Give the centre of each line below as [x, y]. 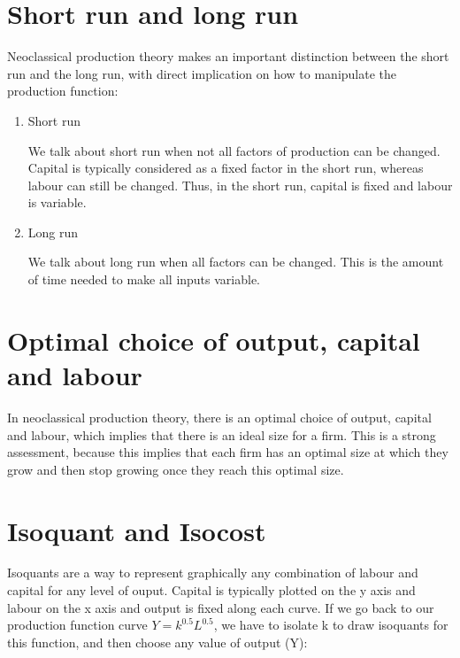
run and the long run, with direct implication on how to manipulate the [202, 73]
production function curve [77, 625]
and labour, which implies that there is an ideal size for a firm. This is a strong [222, 434]
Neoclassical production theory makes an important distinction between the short [228, 56]
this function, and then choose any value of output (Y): [157, 642]
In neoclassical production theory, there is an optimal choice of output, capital [219, 417]
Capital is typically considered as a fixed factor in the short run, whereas [226, 168]
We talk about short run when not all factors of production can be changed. [234, 150]
